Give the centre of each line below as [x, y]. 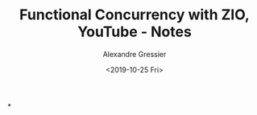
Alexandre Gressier [135, 54]
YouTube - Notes [135, 32]
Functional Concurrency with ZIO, [135, 15]
